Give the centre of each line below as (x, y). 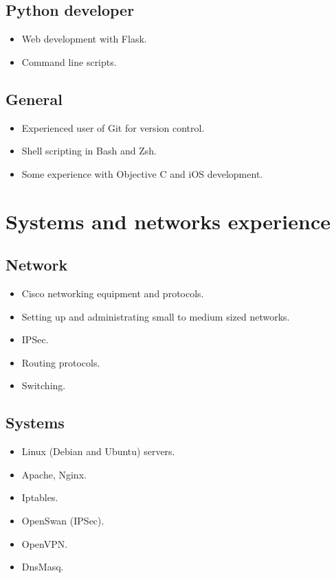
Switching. (44, 385)
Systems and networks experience (168, 221)
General (34, 99)
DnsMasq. (43, 567)
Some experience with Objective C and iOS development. (142, 173)
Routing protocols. (61, 362)
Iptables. (40, 497)
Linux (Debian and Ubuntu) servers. (98, 451)
